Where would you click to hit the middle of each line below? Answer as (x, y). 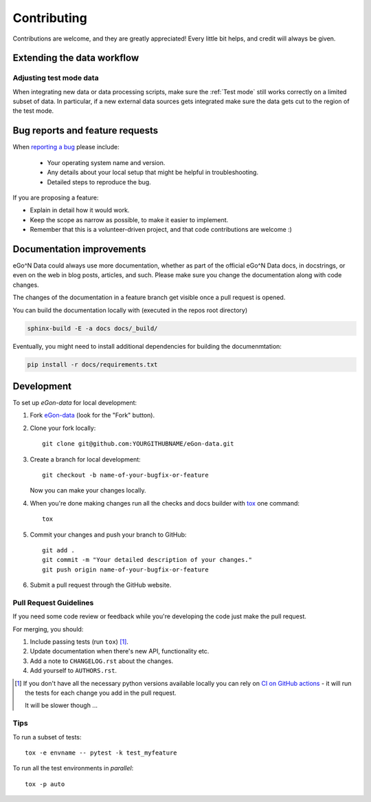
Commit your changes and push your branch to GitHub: (108, 534)
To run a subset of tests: (47, 737)
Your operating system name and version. (106, 162)
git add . (58, 550)
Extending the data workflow (76, 58)
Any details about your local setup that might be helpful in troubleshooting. (153, 173)
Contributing (50, 18)
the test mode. (33, 111)
